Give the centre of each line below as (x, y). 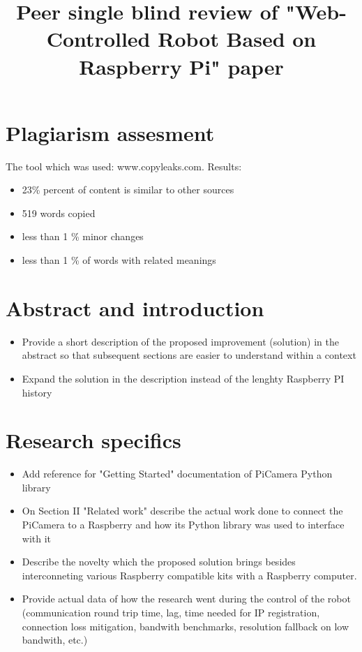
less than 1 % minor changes (83, 236)
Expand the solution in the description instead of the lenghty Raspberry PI (183, 378)
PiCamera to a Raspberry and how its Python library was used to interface (183, 525)
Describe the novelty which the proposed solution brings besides (159, 562)
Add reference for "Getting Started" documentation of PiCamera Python (177, 474)
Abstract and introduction (135, 308)
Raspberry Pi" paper (181, 66)
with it (37, 538)
